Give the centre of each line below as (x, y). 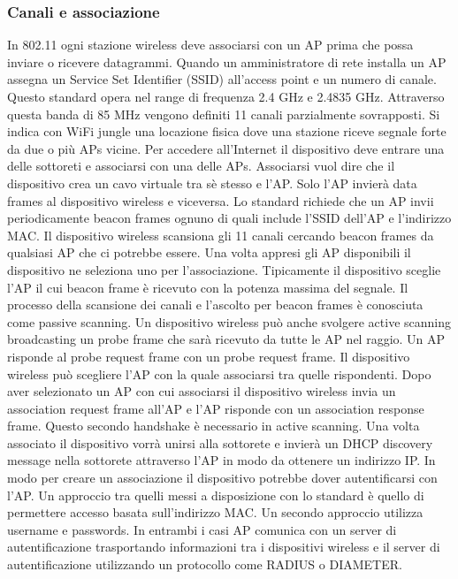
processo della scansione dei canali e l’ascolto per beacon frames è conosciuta (215, 305)
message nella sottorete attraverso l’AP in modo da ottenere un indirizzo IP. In (221, 460)
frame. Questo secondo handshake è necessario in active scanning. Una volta (214, 426)
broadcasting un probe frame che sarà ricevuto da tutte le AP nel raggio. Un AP (226, 339)
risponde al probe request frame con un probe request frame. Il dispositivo (209, 356)
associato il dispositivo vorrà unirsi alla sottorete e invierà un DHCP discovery (220, 442)
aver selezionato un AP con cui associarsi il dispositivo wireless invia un (202, 391)
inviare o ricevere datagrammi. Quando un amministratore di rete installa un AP (227, 61)
